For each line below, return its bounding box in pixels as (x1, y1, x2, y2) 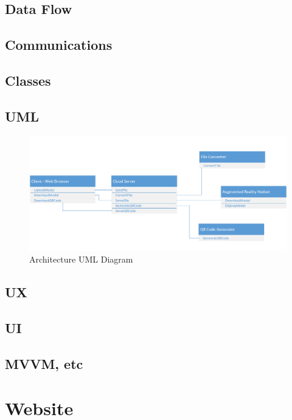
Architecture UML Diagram (29, 253, 133, 266)
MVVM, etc (5, 354, 83, 373)
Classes (5, 71, 51, 89)
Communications (5, 35, 113, 54)
